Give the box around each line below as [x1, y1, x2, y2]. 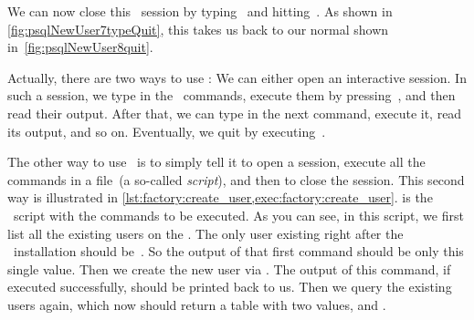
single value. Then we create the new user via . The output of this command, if [7, 259, 451, 278]
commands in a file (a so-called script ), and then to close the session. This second [7, 170, 465, 189]
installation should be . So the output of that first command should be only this [13, 242, 464, 261]
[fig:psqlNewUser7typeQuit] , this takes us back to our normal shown [7, 19, 389, 38]
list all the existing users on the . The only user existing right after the [7, 223, 404, 243]
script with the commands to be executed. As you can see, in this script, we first [13, 205, 464, 224]
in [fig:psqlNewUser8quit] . [7, 37, 153, 57]
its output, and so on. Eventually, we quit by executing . [7, 121, 326, 140]
